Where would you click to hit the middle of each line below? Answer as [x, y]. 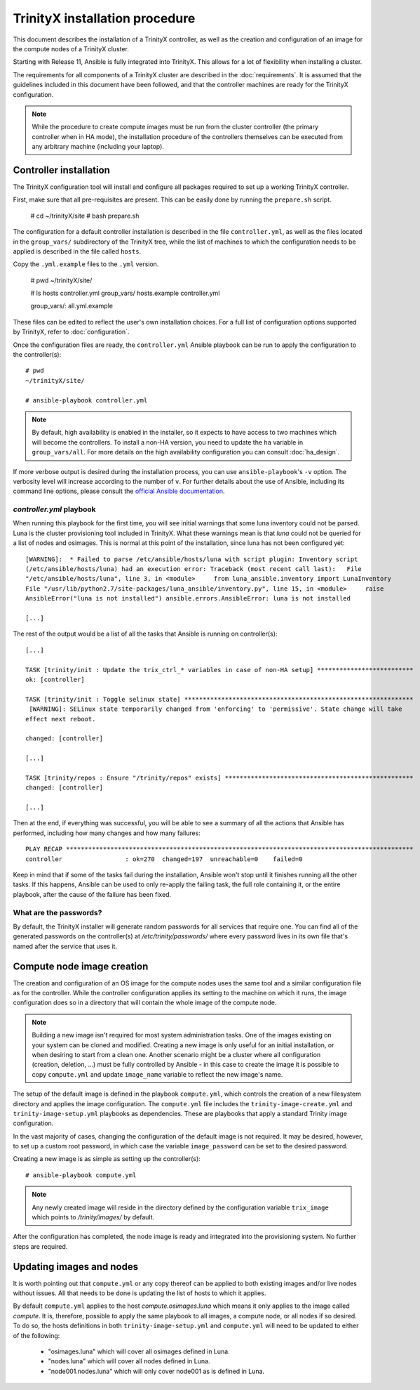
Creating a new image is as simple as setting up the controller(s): [107, 1159]
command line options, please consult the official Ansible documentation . [119, 491]
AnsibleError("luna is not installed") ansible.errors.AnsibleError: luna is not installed [188, 598]
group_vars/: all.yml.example [72, 306]
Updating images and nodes [76, 1267]
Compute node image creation [81, 966]
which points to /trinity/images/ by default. [93, 1217]
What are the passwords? [57, 912]
